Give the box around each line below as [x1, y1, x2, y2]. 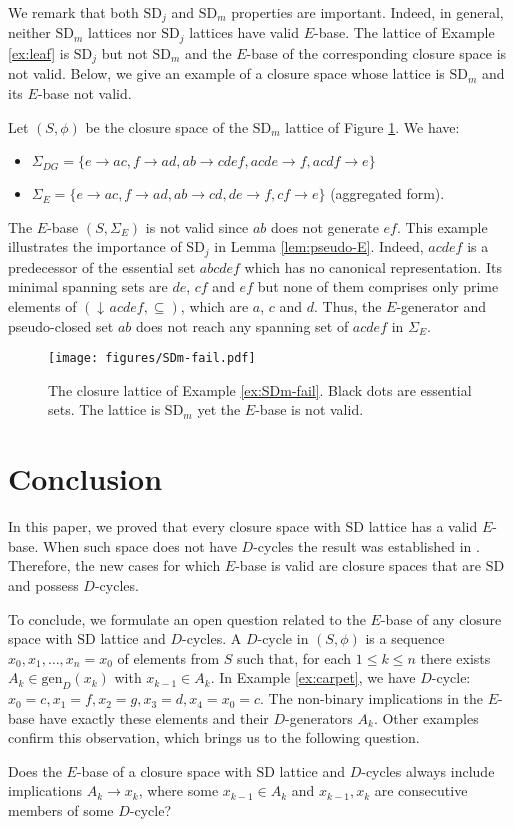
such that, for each [237, 647, 352, 668]
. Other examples [373, 707, 479, 728]
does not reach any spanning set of [135, 315, 349, 336]
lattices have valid [189, 22, 300, 43]
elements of [8, 295, 77, 316]
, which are [180, 295, 249, 316]
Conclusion [8, 458, 163, 499]
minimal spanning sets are [8, 276, 168, 297]
